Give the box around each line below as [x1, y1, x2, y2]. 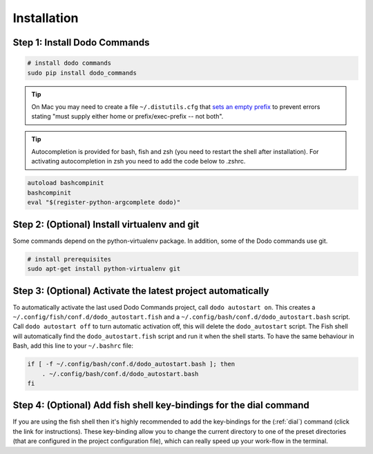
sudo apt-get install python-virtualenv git [27, 265, 181, 273]
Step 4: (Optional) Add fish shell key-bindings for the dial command [12, 399, 310, 411]
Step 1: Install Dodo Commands [12, 37, 150, 48]
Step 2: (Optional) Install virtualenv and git [12, 218, 200, 230]
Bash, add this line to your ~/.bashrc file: [12, 342, 134, 350]
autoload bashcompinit [27, 179, 104, 187]
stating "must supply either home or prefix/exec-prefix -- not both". [31, 112, 224, 121]
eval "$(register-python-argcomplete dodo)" [27, 199, 181, 206]
